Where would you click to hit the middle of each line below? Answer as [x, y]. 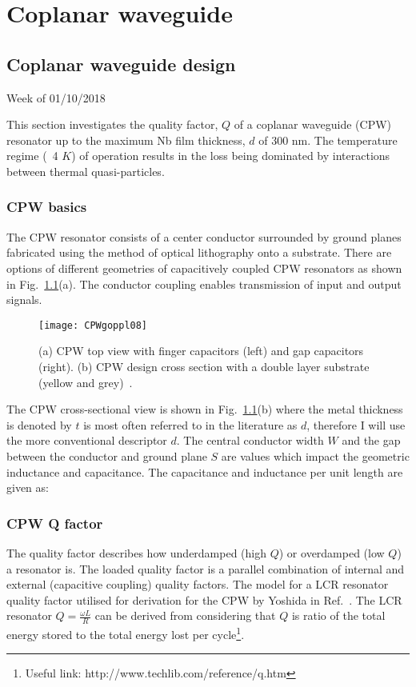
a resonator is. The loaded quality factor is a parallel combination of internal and [206, 568]
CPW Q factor [55, 523]
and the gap [371, 440]
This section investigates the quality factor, [112, 124]
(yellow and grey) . [86, 382]
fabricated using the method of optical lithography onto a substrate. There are [199, 252]
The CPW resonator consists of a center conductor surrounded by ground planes [204, 236]
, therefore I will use [356, 424]
